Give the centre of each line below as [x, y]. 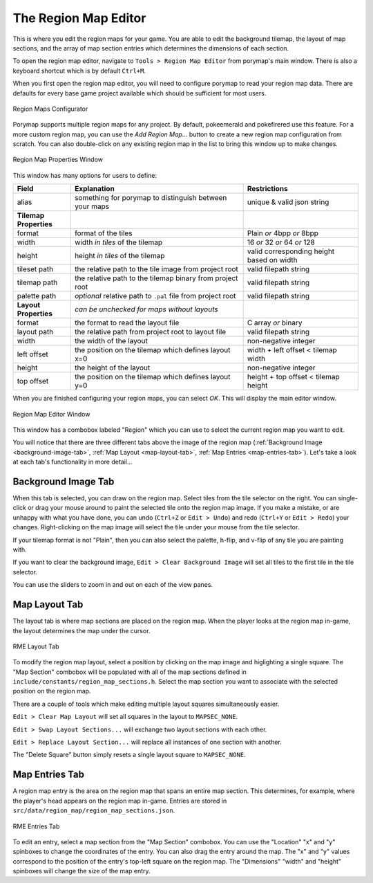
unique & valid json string [288, 202]
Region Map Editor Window [51, 414]
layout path [35, 332]
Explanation [95, 189]
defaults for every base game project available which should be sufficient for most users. [140, 93]
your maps [92, 206]
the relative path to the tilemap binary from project [156, 278]
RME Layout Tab [36, 646]
